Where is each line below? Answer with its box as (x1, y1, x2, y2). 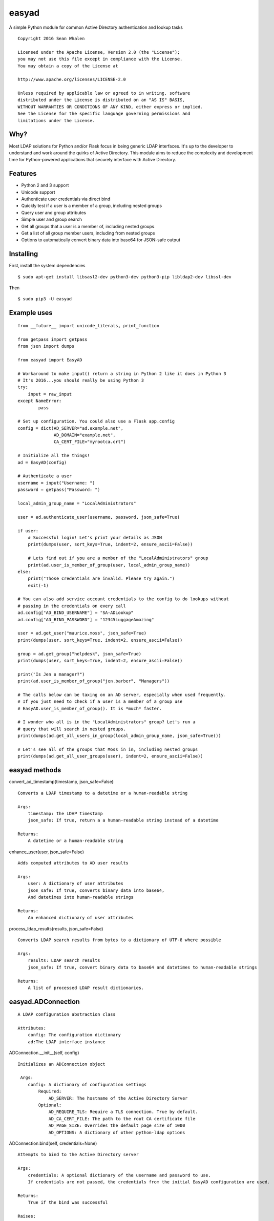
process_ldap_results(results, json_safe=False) (9, 926, 104, 931)
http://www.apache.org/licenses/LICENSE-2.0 (18, 77, 126, 83)
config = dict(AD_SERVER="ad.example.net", (18, 425, 124, 431)
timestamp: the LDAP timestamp (27, 811, 103, 816)
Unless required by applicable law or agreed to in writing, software (18, 90, 190, 96)
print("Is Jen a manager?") (18, 672, 85, 677)
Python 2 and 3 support (21, 182, 69, 188)
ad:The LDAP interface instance (27, 1039, 105, 1045)
